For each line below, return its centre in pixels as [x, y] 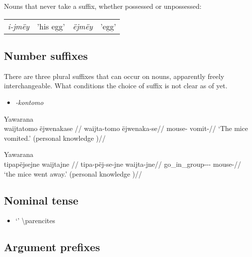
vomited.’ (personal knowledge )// [55, 138]
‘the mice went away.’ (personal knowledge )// [73, 173]
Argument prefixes [52, 247]
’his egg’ [51, 26]
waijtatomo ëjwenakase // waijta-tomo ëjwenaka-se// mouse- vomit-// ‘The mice [126, 128]
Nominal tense [41, 200]
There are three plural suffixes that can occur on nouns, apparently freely [114, 76]
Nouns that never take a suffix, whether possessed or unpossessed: [103, 6]
